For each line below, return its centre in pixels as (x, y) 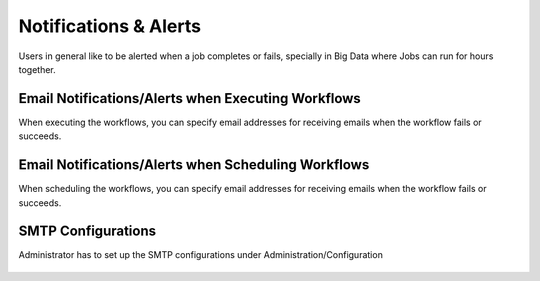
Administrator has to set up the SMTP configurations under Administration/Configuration (201, 255)
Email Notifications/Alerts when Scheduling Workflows (194, 165)
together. (37, 69)
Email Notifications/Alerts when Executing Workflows (190, 98)
